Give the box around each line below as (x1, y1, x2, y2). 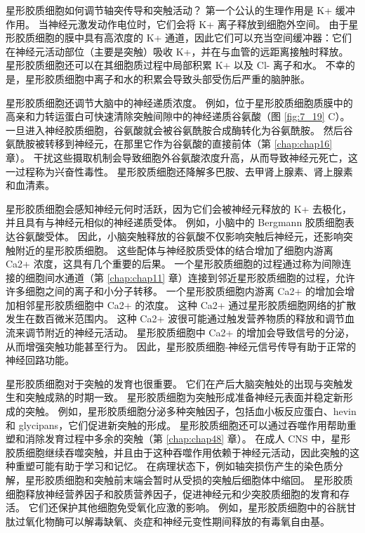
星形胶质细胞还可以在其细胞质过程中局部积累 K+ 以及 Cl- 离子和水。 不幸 (6, 58, 345, 72)
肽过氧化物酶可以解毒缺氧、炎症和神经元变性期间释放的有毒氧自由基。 (6, 513, 330, 528)
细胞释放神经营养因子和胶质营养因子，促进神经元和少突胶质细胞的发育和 (6, 486, 340, 501)
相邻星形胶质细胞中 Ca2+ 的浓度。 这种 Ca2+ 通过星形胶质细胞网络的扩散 (15, 297, 357, 312)
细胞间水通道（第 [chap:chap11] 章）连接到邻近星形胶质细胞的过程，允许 (25, 270, 355, 284)
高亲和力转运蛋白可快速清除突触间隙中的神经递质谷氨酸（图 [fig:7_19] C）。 (6, 109, 350, 124)
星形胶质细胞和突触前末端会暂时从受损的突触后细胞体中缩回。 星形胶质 (25, 473, 353, 487)
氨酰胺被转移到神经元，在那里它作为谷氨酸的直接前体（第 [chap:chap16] (6, 136, 333, 151)
